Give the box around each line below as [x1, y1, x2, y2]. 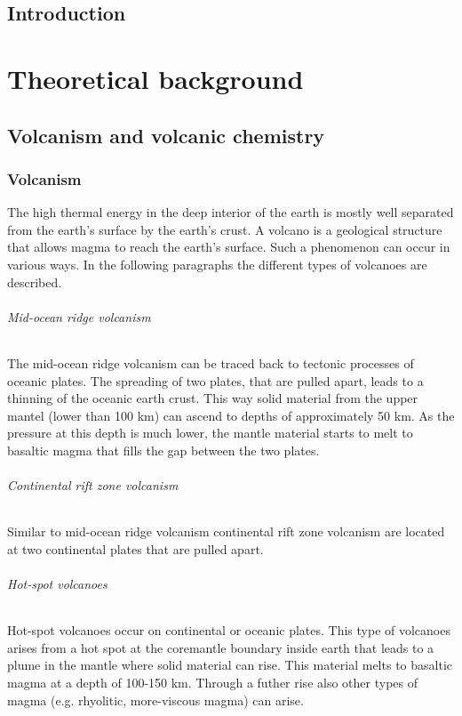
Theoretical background [7, 60, 304, 96]
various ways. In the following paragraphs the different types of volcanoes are [7, 254, 427, 273]
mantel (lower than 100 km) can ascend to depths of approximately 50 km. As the [7, 406, 455, 424]
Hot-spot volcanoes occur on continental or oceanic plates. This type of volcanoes [7, 621, 450, 640]
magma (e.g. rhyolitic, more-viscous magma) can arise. [7, 690, 304, 709]
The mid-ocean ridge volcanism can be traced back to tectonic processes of [7, 353, 414, 372]
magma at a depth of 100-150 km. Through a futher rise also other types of [7, 673, 418, 692]
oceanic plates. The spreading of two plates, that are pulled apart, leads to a [7, 371, 424, 390]
